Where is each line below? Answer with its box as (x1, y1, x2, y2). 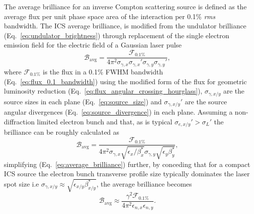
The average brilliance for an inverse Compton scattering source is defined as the (4, 1, 247, 11)
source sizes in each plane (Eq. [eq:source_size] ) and (4, 96, 162, 106)
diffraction (4, 116, 35, 126)
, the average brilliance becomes (96, 178, 192, 189)
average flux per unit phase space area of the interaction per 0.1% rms (4, 11, 215, 21)
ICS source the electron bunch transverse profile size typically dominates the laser (4, 168, 250, 179)
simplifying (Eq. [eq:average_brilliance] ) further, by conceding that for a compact (4, 159, 251, 169)
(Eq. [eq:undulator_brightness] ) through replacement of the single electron (4, 30, 229, 40)
